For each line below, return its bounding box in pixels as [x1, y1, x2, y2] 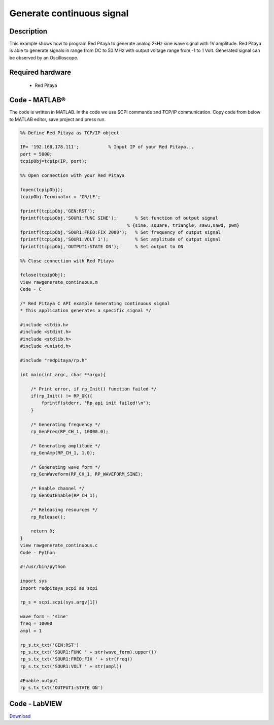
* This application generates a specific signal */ [20, 308, 152, 314]
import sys [20, 578, 47, 584]
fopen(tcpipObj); [20, 187, 63, 193]
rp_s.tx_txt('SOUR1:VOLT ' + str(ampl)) [20, 663, 122, 669]
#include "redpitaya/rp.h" [20, 357, 87, 364]
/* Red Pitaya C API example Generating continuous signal [20, 300, 170, 306]
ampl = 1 [20, 628, 42, 633]
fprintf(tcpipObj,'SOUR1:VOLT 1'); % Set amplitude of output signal [20, 236, 221, 243]
